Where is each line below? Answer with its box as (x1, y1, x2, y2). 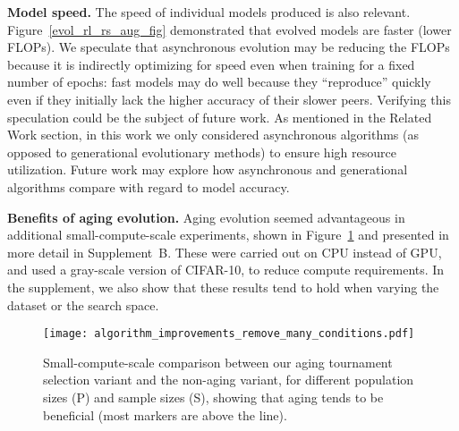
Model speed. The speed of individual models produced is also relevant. (7, 3, 411, 21)
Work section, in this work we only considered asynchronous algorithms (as (7, 125, 420, 144)
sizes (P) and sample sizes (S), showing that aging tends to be (43, 387, 384, 406)
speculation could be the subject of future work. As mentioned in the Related (7, 107, 432, 126)
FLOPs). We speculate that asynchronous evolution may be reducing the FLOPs (7, 38, 450, 56)
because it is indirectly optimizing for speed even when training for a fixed (7, 55, 415, 73)
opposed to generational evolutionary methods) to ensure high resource (7, 142, 396, 161)
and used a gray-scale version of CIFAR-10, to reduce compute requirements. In (7, 260, 445, 279)
